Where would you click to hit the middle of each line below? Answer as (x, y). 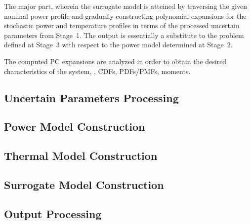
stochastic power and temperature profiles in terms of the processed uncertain (122, 25)
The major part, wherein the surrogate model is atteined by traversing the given (126, 6)
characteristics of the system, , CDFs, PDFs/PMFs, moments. (97, 71)
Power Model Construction (75, 127)
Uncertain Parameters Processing (91, 97)
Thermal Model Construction (81, 156)
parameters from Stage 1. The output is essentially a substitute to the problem (124, 35)
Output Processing (53, 213)
